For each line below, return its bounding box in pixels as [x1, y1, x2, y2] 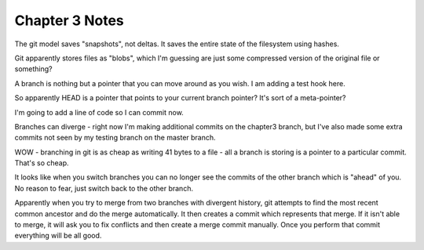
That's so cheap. [14, 158, 70, 168]
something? [14, 64, 53, 74]
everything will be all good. [14, 231, 102, 241]
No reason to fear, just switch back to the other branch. [14, 183, 194, 193]
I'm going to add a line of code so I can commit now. [14, 107, 184, 117]
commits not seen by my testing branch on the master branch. [14, 133, 216, 143]
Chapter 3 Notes [14, 12, 125, 29]
